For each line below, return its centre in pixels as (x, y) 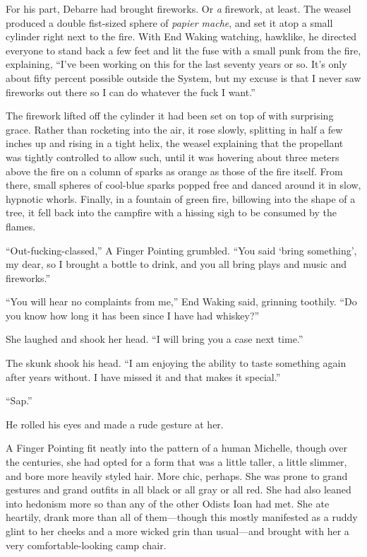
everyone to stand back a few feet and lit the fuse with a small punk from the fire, (183, 50)
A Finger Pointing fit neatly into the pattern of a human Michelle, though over (176, 448)
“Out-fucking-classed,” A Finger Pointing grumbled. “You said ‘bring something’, (181, 250)
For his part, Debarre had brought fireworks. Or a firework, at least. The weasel (179, 8)
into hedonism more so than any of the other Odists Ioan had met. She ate (168, 503)
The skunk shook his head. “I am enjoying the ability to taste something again (176, 363)
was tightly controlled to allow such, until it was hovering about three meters (173, 157)
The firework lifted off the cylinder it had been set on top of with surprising (170, 116)
